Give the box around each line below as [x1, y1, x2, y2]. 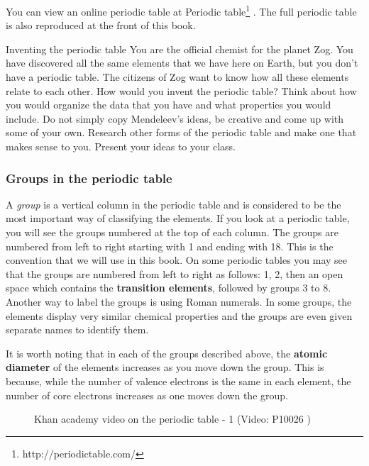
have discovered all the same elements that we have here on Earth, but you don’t [6, 55, 358, 70]
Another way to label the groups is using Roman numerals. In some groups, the [6, 294, 352, 309]
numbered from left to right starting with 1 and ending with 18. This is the [6, 238, 334, 253]
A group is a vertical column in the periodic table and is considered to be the [6, 196, 341, 211]
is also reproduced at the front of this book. [6, 18, 196, 33]
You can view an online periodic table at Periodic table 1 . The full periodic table [6, 2, 357, 18]
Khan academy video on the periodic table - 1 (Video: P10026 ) [34, 411, 311, 426]
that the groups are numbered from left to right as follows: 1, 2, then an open [6, 266, 343, 281]
